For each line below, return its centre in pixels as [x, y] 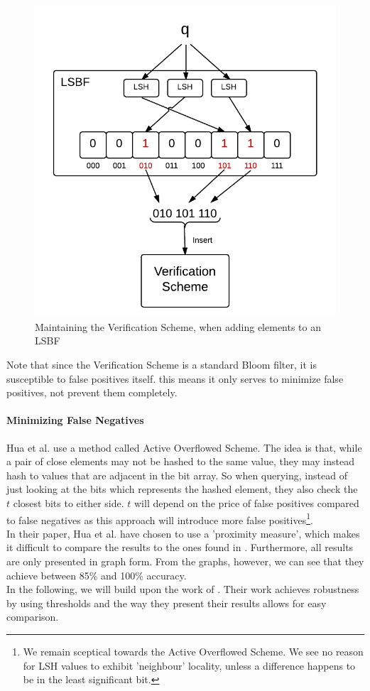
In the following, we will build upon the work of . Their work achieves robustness [183, 589]
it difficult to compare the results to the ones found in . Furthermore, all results [180, 547]
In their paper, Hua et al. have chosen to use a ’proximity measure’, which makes [183, 533]
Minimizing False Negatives [75, 420]
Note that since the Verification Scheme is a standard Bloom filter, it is [162, 364]
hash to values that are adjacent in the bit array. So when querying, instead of [177, 475]
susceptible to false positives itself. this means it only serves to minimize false [175, 378]
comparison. [33, 617]
